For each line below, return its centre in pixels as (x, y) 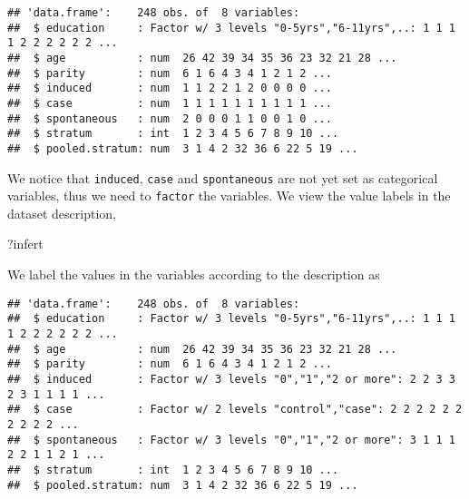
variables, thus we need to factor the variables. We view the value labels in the (229, 196)
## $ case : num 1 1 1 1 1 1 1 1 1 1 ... (170, 103)
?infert (25, 244)
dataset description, (62, 213)
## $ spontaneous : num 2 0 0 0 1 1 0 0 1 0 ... (170, 118)
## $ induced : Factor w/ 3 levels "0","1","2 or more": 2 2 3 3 (231, 379)
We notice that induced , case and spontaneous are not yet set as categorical (223, 177)
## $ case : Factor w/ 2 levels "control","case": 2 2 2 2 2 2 (235, 410)
